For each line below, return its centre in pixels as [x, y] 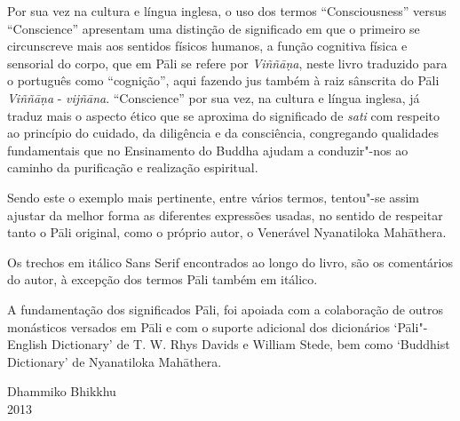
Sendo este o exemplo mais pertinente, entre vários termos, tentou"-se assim [213, 197]
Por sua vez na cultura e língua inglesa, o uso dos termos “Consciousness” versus [227, 11]
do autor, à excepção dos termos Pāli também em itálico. [163, 279]
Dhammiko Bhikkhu [62, 391]
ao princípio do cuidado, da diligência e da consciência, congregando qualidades [223, 133]
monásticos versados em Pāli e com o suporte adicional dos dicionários [198, 326]
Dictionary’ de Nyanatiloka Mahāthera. [115, 361]
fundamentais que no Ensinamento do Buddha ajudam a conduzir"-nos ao [208, 150]
